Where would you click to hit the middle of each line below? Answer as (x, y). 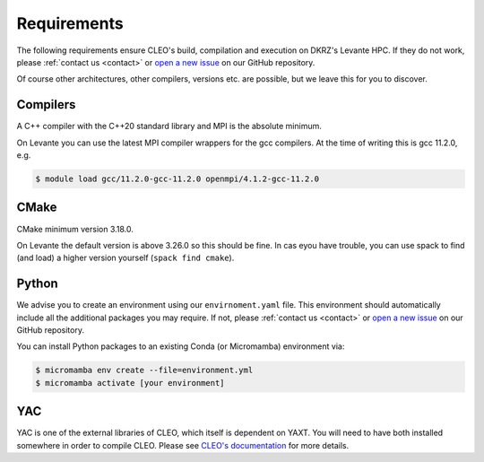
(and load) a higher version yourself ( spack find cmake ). (125, 258)
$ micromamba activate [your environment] (130, 383)
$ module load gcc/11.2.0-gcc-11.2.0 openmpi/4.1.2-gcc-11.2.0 (177, 179)
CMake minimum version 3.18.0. (75, 229)
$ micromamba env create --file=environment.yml (144, 370)
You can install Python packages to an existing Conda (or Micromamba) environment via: (181, 346)
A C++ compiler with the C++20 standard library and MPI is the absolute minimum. (169, 126)
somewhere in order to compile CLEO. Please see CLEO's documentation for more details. (183, 445)
